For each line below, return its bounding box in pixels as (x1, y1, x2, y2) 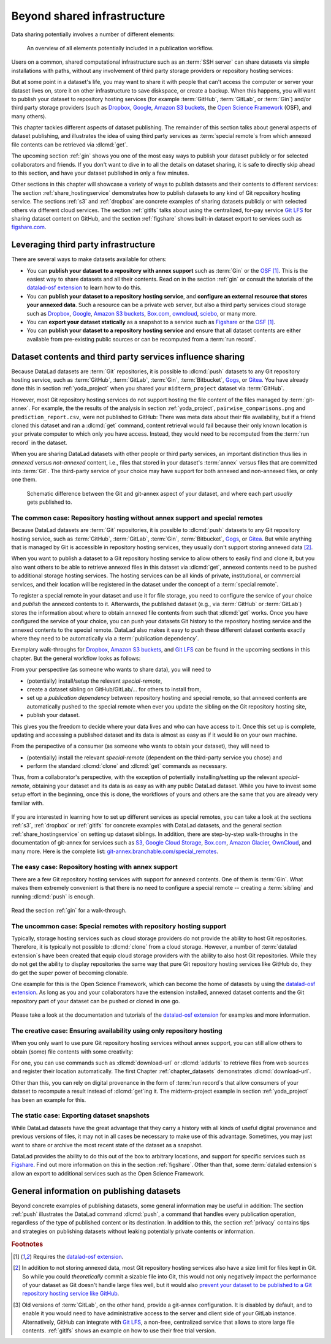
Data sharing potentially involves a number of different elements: (11, 31, 175, 38)
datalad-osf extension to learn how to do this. (26, 284, 142, 291)
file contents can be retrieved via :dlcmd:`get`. (11, 141, 128, 148)
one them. (11, 476, 37, 484)
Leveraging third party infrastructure (11, 240, 156, 250)
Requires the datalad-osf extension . (32, 1253, 124, 1260)
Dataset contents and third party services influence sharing (11, 351, 245, 362)
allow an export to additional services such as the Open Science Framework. (11, 1169, 205, 1177)
